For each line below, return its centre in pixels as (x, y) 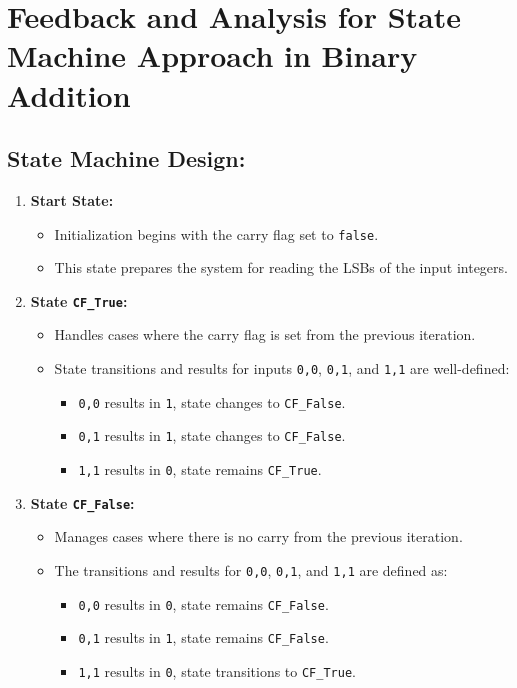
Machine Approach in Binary (212, 55)
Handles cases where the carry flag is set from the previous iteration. (265, 334)
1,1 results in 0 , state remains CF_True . (200, 469)
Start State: (72, 199)
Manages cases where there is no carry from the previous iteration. (258, 536)
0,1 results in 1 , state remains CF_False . (203, 637)
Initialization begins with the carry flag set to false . (216, 233)
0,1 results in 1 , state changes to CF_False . (212, 435)
